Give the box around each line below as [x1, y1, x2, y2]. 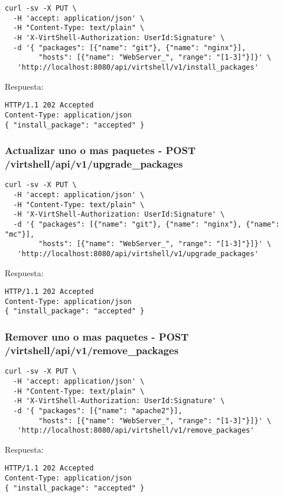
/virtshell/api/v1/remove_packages [5, 342, 179, 357]
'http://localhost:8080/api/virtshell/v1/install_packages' [17, 63, 259, 71]
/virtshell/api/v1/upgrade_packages [5, 156, 183, 171]
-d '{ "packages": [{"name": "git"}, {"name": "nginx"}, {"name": [13, 220, 280, 228]
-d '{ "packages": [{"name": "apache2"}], [13, 406, 183, 415]
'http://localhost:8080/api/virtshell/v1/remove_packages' [17, 426, 255, 435]
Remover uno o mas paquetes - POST [5, 329, 189, 344]
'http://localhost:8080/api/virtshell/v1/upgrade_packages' [17, 249, 259, 258]
